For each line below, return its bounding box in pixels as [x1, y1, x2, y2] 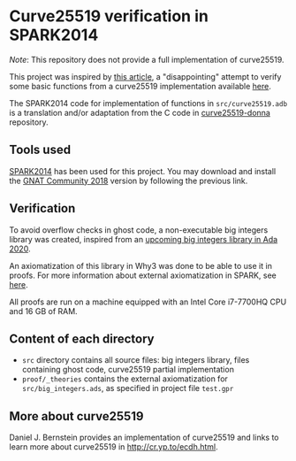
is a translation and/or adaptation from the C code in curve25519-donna [9, 107, 271, 118]
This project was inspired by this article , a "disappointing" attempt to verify [9, 71, 282, 81]
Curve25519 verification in [9, 6, 209, 27]
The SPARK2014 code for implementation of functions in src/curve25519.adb [9, 97, 288, 108]
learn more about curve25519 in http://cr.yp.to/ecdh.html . [9, 442, 218, 452]
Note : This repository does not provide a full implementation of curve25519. [9, 54, 285, 65]
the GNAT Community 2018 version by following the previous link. [9, 175, 248, 186]
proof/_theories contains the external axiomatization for [21, 373, 228, 384]
